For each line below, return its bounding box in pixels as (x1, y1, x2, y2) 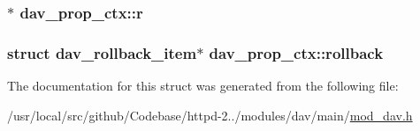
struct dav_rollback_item (7, 41, 197, 63)
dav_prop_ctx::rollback (209, 41, 384, 63)
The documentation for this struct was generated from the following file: (7, 76, 399, 95)
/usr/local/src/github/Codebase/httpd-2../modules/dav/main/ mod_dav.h (7, 106, 413, 124)
